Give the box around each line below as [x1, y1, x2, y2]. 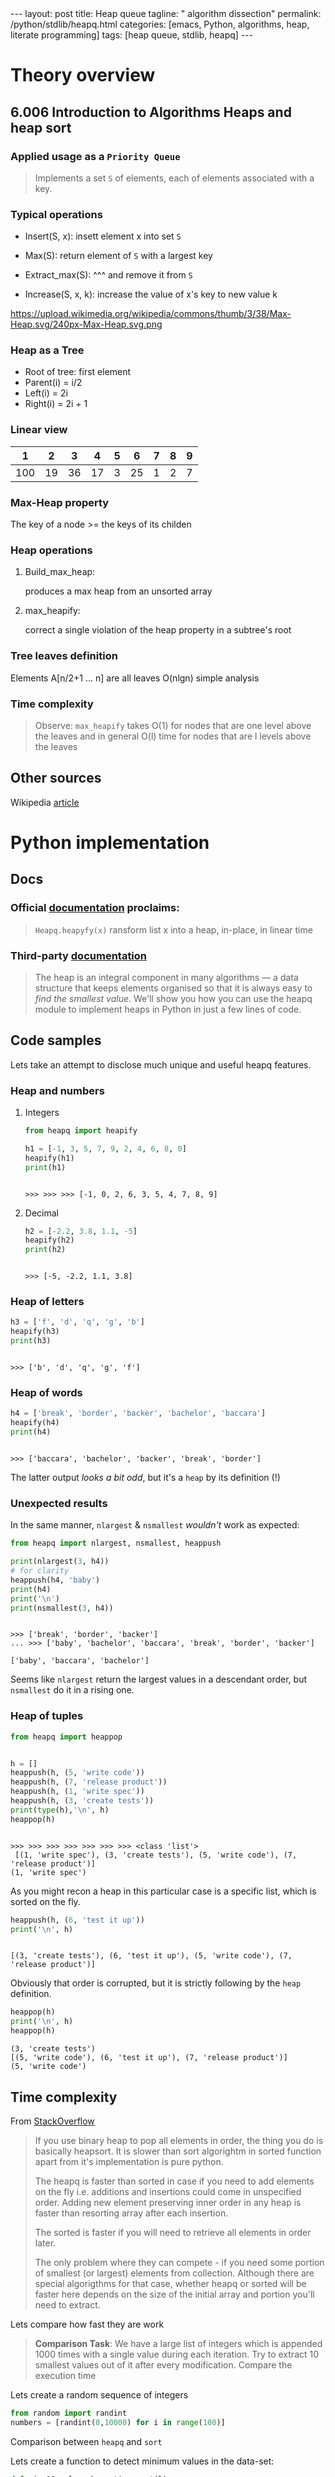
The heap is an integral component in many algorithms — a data [34, 971, 299, 983]
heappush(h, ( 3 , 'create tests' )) [10, 1796, 155, 1806]
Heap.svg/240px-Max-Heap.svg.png [10, 318, 163, 331]
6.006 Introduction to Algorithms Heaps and [10, 103, 292, 121]
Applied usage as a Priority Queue [10, 149, 181, 163]
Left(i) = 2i [24, 387, 68, 399]
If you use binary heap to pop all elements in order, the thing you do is [34, 2134, 324, 2146]
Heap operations [10, 543, 93, 557]
